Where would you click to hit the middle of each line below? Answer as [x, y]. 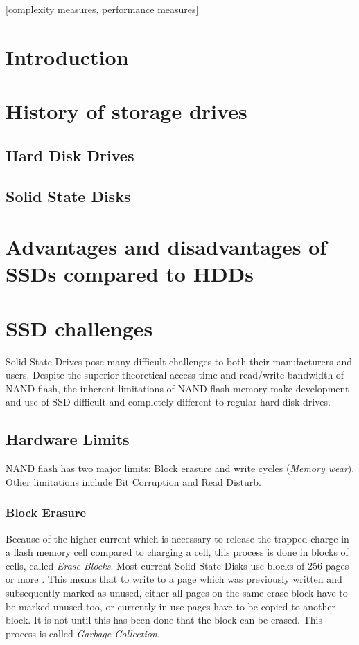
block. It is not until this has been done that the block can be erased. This [164, 620]
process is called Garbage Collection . [83, 633]
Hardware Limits [68, 439]
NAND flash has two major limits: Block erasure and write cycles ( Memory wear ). [180, 468]
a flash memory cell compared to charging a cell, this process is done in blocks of [177, 552]
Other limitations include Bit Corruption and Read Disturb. [133, 481]
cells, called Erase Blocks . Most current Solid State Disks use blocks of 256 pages [177, 565]
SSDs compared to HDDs [130, 274]
